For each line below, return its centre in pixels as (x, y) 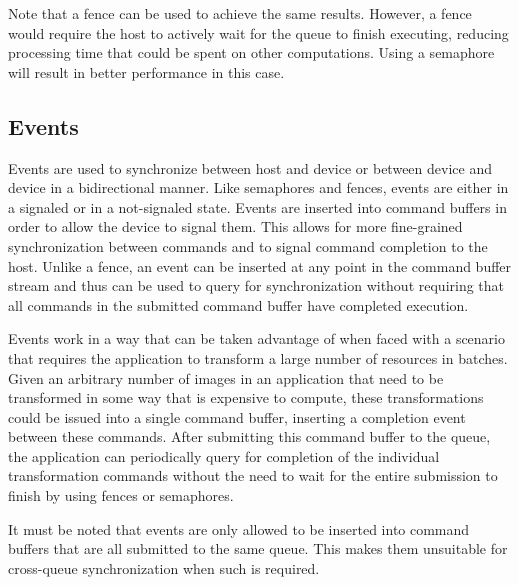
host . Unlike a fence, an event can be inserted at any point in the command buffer (260, 265)
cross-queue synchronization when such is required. (164, 567)
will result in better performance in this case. (146, 71)
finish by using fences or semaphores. (121, 495)
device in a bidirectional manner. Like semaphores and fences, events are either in (258, 187)
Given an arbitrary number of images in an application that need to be (226, 377)
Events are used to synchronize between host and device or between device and (250, 167)
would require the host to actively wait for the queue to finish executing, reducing (258, 32)
